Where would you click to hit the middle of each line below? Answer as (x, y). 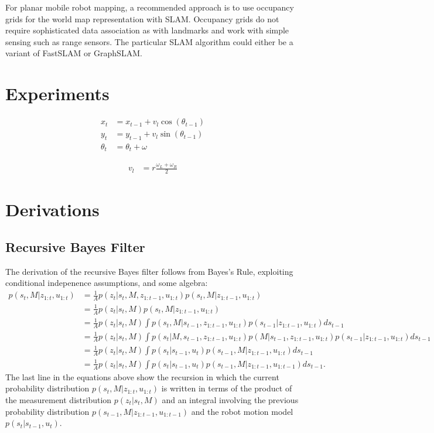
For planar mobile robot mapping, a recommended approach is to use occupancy (150, 7)
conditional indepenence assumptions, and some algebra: (107, 283)
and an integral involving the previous (230, 399)
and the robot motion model (242, 411)
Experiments (57, 93)
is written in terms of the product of (227, 388)
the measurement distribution (59, 399)
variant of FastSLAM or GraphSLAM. (74, 53)
